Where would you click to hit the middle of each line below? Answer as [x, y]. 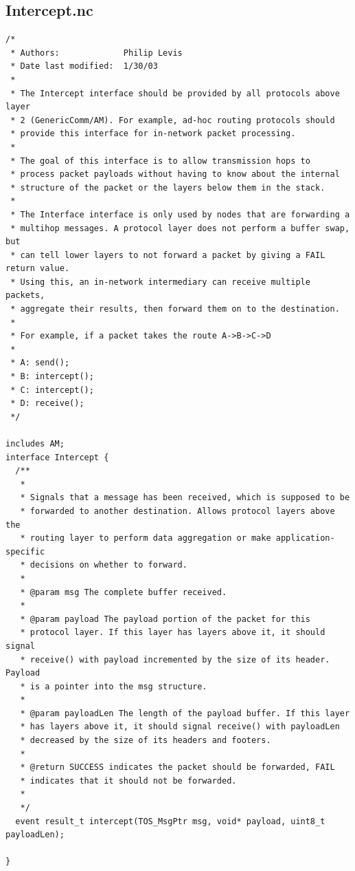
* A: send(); [40, 363]
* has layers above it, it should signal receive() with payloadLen [180, 727]
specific [25, 551]
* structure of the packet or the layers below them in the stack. [168, 187]
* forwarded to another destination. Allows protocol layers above [177, 511]
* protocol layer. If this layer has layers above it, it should [173, 633]
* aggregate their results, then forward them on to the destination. [175, 309]
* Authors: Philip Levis [96, 53]
